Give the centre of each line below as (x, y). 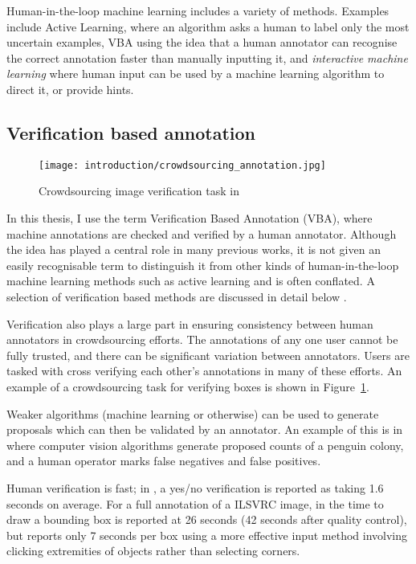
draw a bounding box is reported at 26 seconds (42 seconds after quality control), (207, 519)
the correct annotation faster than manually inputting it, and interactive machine (207, 57)
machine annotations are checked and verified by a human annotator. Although (202, 233)
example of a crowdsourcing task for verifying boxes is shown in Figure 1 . (188, 386)
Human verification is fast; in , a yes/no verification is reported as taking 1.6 (195, 487)
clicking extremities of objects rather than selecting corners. (153, 551)
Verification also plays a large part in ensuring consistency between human (190, 323)
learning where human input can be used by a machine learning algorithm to (196, 74)
